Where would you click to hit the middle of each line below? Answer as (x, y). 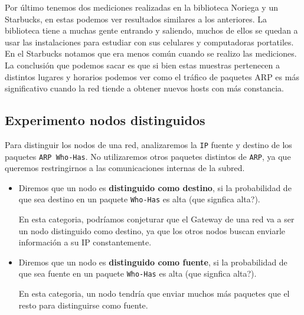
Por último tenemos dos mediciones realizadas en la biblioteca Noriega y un (141, 7)
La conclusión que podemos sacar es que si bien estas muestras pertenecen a (143, 65)
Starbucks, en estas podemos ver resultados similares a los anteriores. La (136, 19)
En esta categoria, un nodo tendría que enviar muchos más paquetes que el (154, 293)
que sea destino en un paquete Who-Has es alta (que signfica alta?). (139, 199)
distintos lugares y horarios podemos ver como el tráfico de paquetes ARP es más (152, 76)
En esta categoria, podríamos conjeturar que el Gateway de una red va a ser (156, 219)
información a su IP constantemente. (85, 242)
